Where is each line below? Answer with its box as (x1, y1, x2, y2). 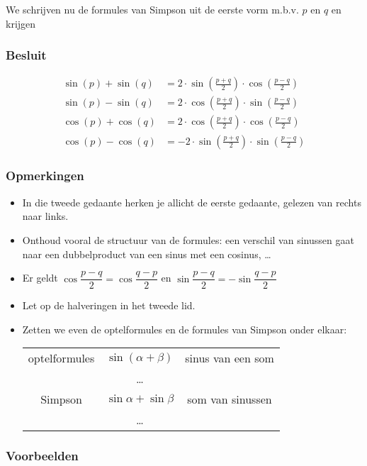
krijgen (6, 16, 36, 30)
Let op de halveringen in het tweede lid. (22, 298, 196, 313)
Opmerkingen (6, 167, 84, 184)
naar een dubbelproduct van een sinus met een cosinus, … (22, 246, 271, 261)
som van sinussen (187, 391, 272, 408)
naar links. (22, 209, 69, 223)
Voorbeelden (6, 447, 79, 465)
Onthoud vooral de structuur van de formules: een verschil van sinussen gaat (22, 232, 354, 247)
